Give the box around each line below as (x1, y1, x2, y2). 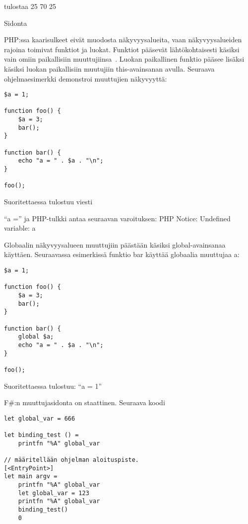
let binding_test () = (4, 432, 79, 439)
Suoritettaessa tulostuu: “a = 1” (4, 380, 102, 391)
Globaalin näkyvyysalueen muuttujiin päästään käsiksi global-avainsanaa (4, 239, 226, 250)
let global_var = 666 (4, 415, 75, 422)
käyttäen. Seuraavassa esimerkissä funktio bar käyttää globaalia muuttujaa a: (4, 249, 240, 260)
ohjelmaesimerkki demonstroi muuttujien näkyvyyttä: (4, 73, 167, 84)
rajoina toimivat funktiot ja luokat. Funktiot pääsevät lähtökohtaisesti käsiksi (4, 44, 240, 54)
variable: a (4, 223, 36, 233)
